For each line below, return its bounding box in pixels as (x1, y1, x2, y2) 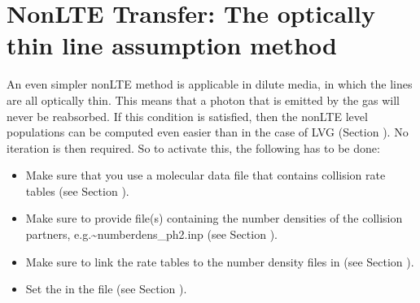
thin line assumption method (7, 28, 337, 62)
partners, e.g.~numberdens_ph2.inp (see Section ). (25, 226, 278, 243)
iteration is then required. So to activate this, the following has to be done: (7, 139, 380, 156)
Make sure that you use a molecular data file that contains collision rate (25, 167, 386, 184)
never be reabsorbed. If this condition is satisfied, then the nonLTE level (7, 107, 368, 124)
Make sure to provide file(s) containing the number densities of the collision (25, 210, 403, 227)
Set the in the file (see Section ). (25, 280, 187, 297)
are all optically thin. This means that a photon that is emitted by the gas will (7, 91, 400, 108)
